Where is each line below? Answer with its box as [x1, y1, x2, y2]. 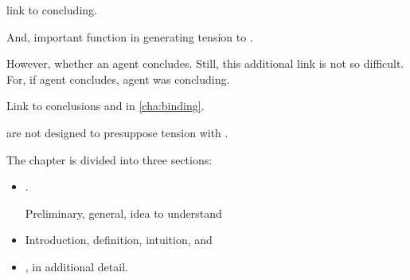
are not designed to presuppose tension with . [6, 124, 228, 140]
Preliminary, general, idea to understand [25, 204, 222, 221]
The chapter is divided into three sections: [6, 151, 213, 168]
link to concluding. [6, 2, 97, 18]
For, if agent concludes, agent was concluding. [6, 70, 230, 87]
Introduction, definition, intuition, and [25, 231, 213, 248]
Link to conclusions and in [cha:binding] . [6, 97, 205, 114]
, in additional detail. [25, 258, 128, 274]
